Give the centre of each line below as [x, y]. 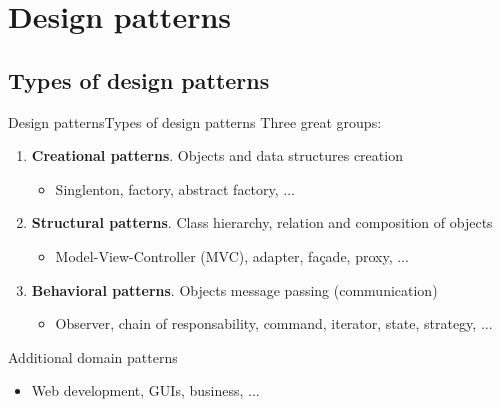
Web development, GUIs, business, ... [145, 390]
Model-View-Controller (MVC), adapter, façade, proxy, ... [232, 255]
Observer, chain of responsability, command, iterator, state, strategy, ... [274, 323]
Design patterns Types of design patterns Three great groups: [195, 121]
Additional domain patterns [93, 356]
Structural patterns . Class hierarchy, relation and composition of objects [262, 222]
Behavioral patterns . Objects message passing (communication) [234, 289]
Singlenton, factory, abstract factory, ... [175, 188]
